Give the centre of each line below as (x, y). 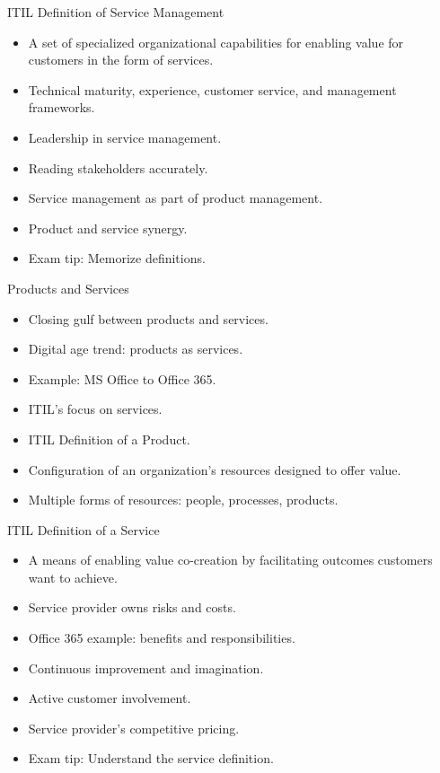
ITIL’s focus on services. (95, 409)
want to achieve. (73, 577)
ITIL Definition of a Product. (109, 439)
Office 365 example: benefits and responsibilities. (162, 638)
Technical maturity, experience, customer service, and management (212, 89)
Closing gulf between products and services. (148, 318)
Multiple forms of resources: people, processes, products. (183, 500)
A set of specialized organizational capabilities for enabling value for (216, 42)
